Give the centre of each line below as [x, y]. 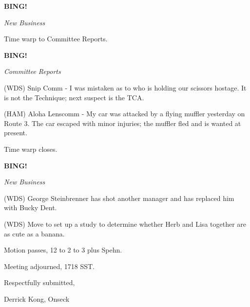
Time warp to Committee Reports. [56, 39]
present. [16, 133]
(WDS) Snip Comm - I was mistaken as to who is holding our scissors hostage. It [125, 87]
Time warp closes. [31, 149]
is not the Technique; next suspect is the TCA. [74, 97]
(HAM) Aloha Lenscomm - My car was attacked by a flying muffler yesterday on [125, 114]
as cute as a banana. [34, 233]
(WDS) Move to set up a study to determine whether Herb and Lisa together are [125, 224]
